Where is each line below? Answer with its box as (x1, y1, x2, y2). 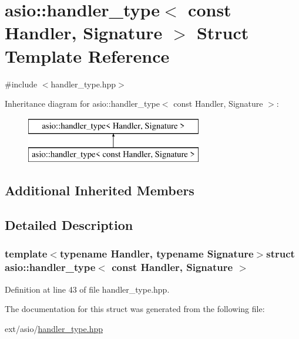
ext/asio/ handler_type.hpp (5, 322, 103, 334)
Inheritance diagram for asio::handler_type (5, 97, 160, 110)
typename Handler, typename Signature (59, 246, 254, 261)
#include (5, 77, 38, 90)
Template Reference (5, 43, 170, 67)
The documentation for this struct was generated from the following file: (5, 303, 265, 315)
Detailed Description (5, 216, 133, 234)
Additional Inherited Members (5, 181, 194, 199)
